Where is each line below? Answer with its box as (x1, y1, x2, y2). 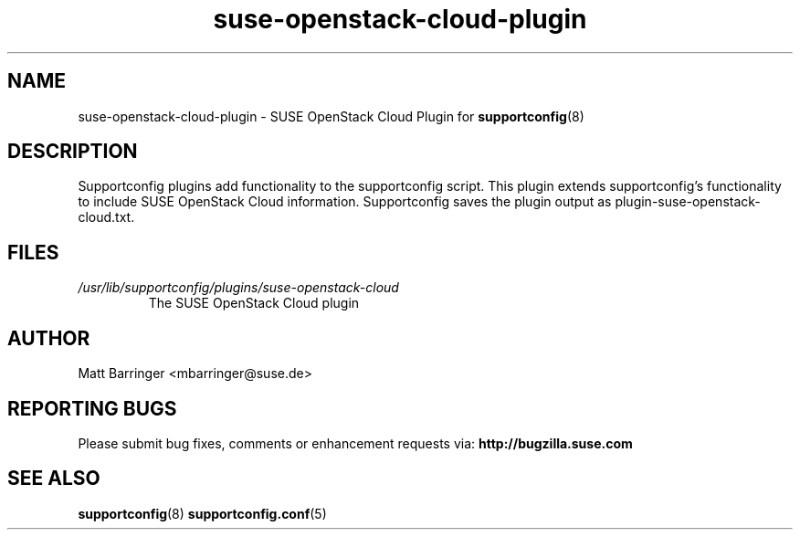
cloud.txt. (78, 209, 135, 226)
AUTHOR (7, 326, 90, 350)
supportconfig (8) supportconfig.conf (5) (78, 505, 327, 521)
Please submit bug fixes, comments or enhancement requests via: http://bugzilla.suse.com (78, 435, 633, 451)
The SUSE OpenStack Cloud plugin (148, 295, 360, 311)
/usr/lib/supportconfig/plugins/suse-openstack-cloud (78, 279, 399, 296)
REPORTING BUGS (7, 396, 177, 420)
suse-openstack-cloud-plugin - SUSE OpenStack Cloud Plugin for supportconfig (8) (78, 108, 584, 124)
